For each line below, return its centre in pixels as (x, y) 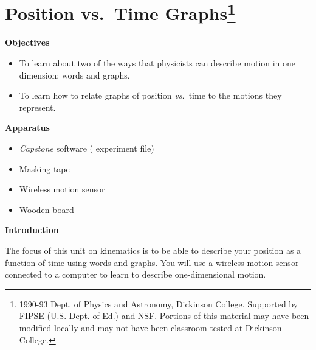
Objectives (27, 42)
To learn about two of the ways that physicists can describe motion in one (157, 63)
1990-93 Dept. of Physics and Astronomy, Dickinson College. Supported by (159, 303)
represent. (37, 107)
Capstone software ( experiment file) (87, 148)
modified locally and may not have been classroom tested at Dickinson (150, 327)
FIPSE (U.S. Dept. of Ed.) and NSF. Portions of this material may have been (164, 316)
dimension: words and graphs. (74, 75)
